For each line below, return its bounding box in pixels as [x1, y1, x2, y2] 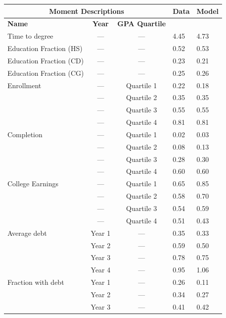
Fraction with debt [7, 277, 64, 287]
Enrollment [7, 80, 42, 90]
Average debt [7, 227, 47, 238]
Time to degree [7, 31, 53, 41]
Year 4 [90, 265, 111, 275]
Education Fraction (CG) [7, 67, 84, 78]
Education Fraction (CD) [7, 55, 84, 65]
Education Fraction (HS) [7, 43, 83, 53]
